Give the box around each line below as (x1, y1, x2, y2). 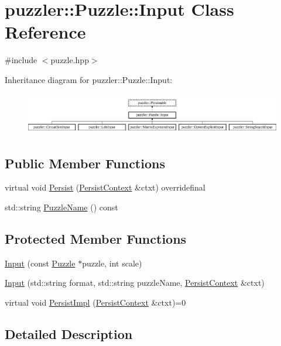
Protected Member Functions (5, 230, 187, 248)
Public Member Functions (5, 154, 165, 172)
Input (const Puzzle (5, 257, 76, 269)
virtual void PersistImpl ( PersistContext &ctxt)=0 (5, 296, 186, 309)
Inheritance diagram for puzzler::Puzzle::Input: (5, 73, 173, 85)
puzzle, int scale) (82, 257, 142, 269)
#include (5, 54, 37, 66)
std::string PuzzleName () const (5, 201, 118, 213)
